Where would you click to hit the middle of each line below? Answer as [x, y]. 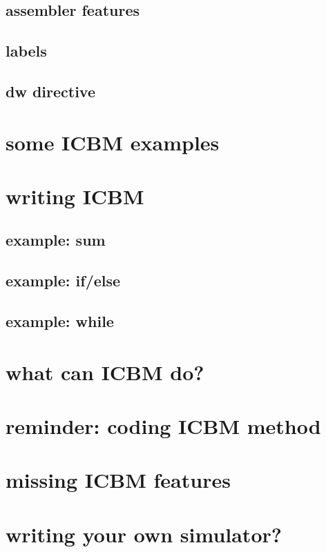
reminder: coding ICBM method [163, 426]
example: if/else [63, 280]
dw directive [51, 91]
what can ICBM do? [105, 372]
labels [26, 51]
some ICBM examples [113, 142]
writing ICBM [75, 196]
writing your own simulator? [144, 534]
